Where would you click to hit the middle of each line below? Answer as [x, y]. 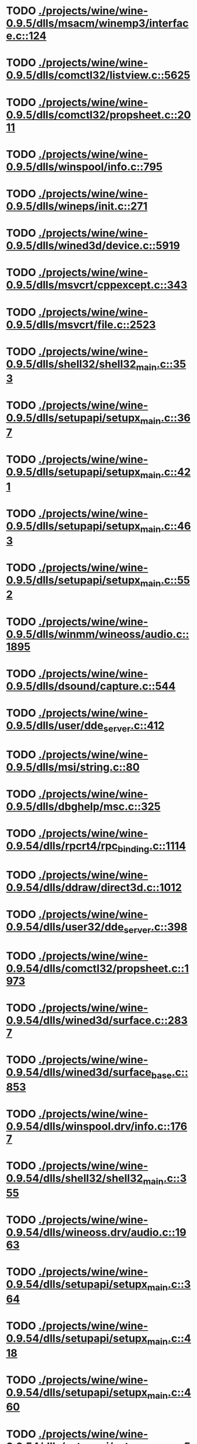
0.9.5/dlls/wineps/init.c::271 [77, 206]
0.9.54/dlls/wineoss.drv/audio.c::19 [96, 1233]
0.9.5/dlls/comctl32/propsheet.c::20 [98, 115]
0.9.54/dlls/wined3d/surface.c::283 [97, 1021]
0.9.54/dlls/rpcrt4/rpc [62, 846]
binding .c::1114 [152, 847]
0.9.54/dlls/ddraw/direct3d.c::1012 [94, 887]
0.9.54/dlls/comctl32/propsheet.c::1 [98, 968]
